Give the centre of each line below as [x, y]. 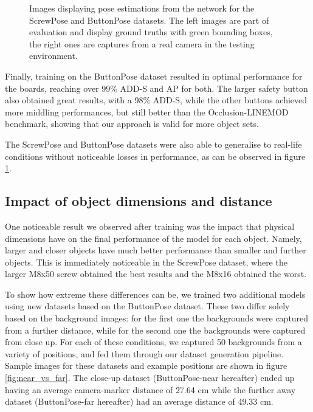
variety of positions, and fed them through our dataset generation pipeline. [144, 353]
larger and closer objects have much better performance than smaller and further [156, 250]
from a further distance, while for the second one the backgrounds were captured [155, 330]
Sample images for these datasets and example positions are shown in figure [146, 366]
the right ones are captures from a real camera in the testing [142, 43]
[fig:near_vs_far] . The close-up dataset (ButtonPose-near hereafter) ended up [150, 378]
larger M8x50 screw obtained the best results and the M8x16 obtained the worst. [156, 274]
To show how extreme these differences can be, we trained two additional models [155, 294]
